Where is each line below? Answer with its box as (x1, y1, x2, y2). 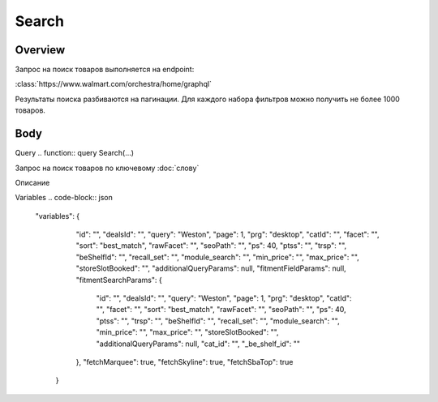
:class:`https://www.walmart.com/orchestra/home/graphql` (15, 79, 213, 89)
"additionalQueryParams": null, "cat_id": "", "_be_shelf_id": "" (96, 339, 300, 349)
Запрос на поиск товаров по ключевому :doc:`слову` (15, 163, 200, 173)
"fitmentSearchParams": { (75, 275, 162, 284)
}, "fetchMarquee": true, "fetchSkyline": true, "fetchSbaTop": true (75, 357, 294, 366)
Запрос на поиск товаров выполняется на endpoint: (15, 65, 195, 75)
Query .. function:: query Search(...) (15, 148, 134, 158)
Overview (15, 43, 66, 57)
